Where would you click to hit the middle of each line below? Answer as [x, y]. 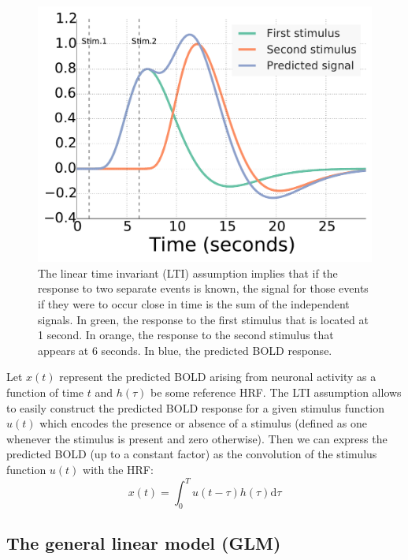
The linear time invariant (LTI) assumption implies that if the [188, 273]
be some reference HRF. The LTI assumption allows [276, 392]
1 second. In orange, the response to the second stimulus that [186, 335]
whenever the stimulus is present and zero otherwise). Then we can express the [197, 438]
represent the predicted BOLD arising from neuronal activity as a [218, 377]
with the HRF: [118, 469]
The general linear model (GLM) [144, 543]
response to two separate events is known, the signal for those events [203, 288]
